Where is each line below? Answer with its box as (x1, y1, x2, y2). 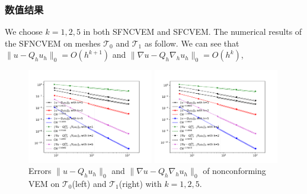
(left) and (72, 177, 107, 189)
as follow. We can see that (144, 37, 239, 49)
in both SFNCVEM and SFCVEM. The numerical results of (83, 25, 302, 38)
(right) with (119, 177, 162, 189)
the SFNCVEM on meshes (5, 37, 101, 49)
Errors (28, 165, 52, 177)
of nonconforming (203, 165, 266, 177)
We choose (5, 25, 43, 38)
